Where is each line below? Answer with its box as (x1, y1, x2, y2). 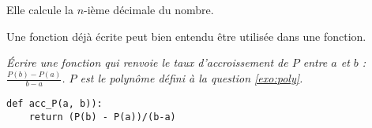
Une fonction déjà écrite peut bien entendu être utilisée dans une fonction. (6, 27, 366, 44)
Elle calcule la (6, 2, 73, 17)
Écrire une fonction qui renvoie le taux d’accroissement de (6, 54, 288, 71)
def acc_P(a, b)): (6, 97, 103, 109)
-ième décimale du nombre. (84, 2, 214, 17)
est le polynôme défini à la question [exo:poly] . (80, 70, 303, 86)
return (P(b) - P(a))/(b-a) (28, 111, 176, 123)
